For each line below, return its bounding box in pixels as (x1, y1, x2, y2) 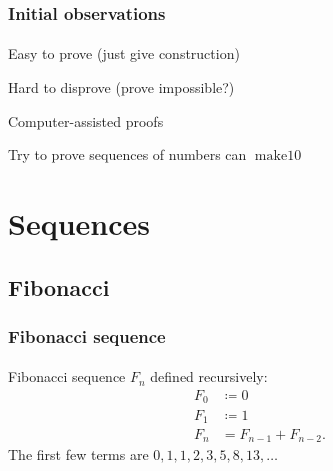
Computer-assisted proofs (8, 110, 164, 131)
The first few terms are (8, 444, 149, 465)
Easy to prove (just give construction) (8, 43, 240, 64)
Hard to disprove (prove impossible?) (8, 77, 235, 98)
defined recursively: (150, 366, 268, 387)
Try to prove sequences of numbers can (8, 144, 247, 165)
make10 (254, 149, 302, 164)
